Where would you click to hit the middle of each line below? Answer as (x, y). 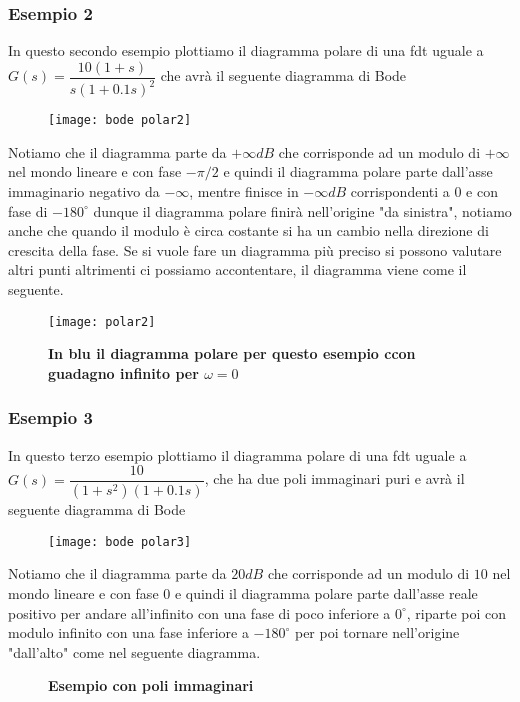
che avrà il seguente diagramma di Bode (283, 75)
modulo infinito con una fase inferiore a (128, 632)
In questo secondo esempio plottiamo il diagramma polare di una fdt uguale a (246, 50)
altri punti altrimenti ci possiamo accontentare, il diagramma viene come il (237, 269)
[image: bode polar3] (120, 541)
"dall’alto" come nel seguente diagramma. (134, 651)
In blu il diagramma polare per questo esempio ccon (232, 353)
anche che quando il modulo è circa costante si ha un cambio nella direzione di (248, 230)
